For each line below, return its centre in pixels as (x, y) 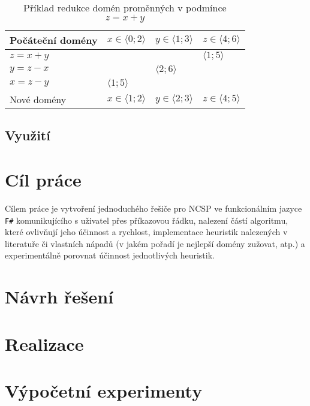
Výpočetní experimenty (104, 390)
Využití (28, 135)
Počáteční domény (54, 40)
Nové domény (38, 99)
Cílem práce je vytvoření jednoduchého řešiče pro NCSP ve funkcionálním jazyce (154, 208)
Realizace (44, 343)
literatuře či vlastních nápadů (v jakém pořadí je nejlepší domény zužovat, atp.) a (155, 243)
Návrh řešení (59, 297)
